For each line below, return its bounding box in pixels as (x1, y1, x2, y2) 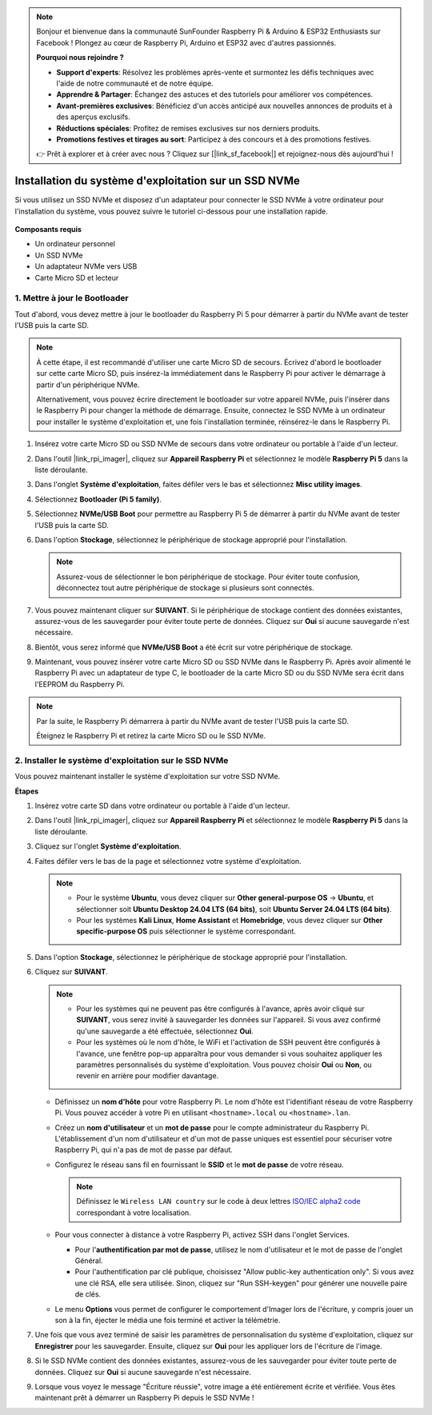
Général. (74, 1256, 103, 1265)
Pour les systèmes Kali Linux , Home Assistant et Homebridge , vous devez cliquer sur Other (76, 916, 383, 925)
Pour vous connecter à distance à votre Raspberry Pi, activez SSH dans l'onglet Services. (54, 1230, 350, 1240)
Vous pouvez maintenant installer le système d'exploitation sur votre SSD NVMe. (14, 772, 281, 781)
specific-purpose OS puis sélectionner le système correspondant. (76, 926, 296, 936)
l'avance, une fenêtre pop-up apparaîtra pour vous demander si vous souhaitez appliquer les (76, 1049, 383, 1058)
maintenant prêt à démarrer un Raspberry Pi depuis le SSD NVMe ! (34, 1393, 254, 1403)
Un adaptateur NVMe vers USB (34, 262, 138, 271)
